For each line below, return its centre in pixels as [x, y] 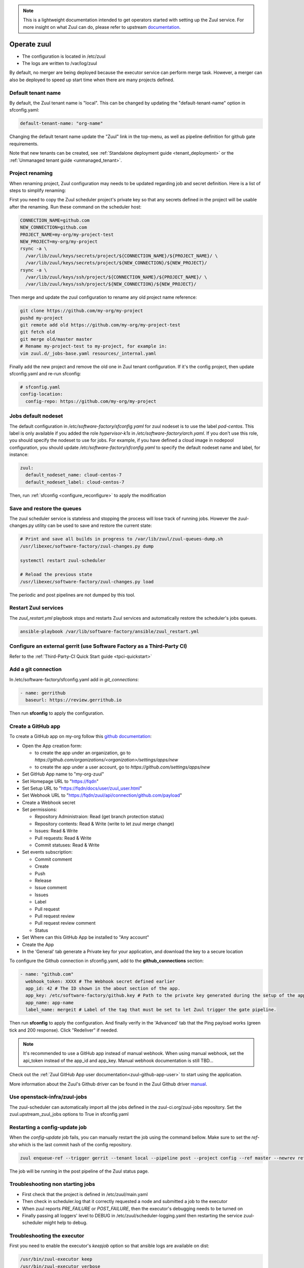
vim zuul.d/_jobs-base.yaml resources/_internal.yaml [88, 353]
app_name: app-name [50, 1002]
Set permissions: [40, 809]
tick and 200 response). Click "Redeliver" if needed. [64, 1030]
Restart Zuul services [36, 608]
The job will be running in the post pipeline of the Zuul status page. [79, 1171]
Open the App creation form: [52, 746]
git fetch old [37, 332]
